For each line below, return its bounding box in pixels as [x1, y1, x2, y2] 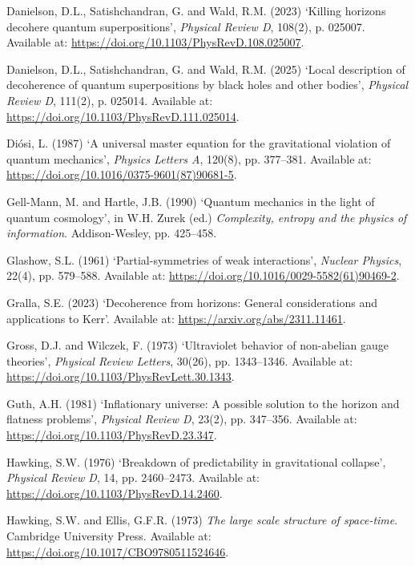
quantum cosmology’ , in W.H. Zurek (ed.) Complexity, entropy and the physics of [6, 208, 407, 225]
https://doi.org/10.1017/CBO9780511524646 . [6, 543, 229, 560]
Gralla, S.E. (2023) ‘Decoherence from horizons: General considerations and [6, 293, 378, 310]
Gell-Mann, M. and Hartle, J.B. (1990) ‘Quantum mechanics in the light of [6, 192, 375, 209]
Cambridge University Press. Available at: [6, 528, 212, 544]
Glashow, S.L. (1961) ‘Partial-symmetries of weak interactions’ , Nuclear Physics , [6, 251, 402, 268]
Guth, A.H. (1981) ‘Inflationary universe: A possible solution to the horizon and [6, 394, 400, 411]
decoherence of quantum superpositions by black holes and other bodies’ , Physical [6, 76, 409, 93]
